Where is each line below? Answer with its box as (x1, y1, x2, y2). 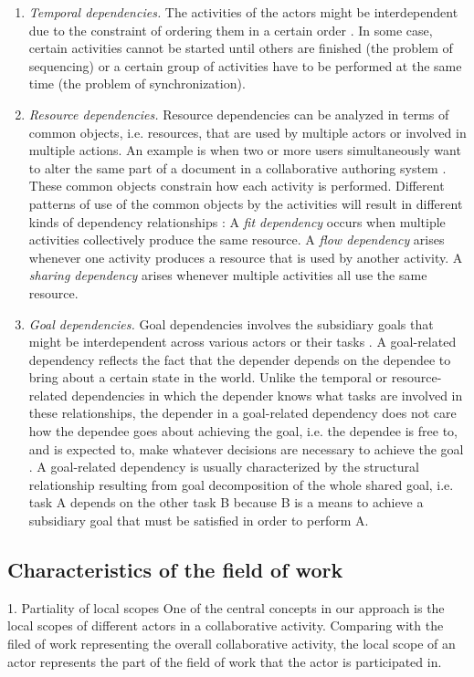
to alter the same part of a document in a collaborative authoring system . (28, 158, 447, 177)
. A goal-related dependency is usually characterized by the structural (28, 457, 419, 476)
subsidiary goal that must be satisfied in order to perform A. (28, 511, 369, 530)
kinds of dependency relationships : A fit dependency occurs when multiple (28, 212, 446, 231)
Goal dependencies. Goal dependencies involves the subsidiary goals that (28, 314, 434, 333)
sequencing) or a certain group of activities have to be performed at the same (28, 56, 462, 75)
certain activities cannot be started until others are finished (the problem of (28, 38, 453, 57)
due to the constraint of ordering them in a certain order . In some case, (28, 20, 433, 39)
